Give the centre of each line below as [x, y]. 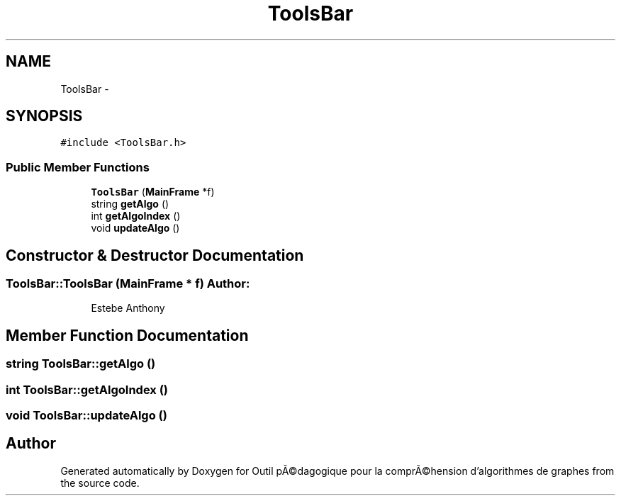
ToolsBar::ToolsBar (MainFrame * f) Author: [128, 284]
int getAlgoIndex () [136, 216]
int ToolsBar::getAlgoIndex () [87, 389]
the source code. [100, 483]
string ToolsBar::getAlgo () [81, 364]
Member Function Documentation [127, 335]
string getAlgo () [130, 204]
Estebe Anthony [128, 308]
